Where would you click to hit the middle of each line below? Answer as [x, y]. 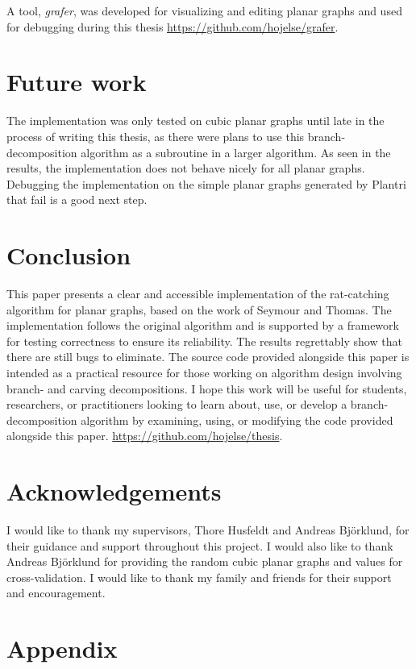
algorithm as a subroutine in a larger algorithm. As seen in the [236, 152]
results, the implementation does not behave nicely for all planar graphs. [186, 168]
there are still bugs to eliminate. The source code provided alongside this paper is [208, 357]
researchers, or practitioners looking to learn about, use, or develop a [177, 404]
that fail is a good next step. [77, 199]
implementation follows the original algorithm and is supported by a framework [203, 325]
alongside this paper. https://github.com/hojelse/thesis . [145, 436]
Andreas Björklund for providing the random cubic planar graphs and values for [205, 561]
